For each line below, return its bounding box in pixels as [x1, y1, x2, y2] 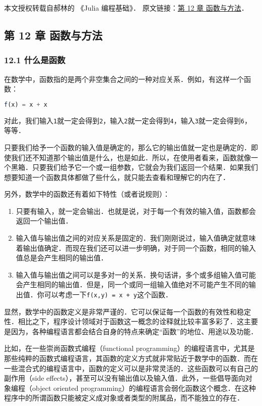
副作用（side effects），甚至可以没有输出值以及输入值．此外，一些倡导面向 [4, 373, 245, 383]
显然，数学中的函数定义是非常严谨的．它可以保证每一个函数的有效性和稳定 [4, 306, 251, 317]
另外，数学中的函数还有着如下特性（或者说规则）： [4, 189, 170, 199]
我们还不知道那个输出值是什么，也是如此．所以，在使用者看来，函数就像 [11, 152, 251, 162]
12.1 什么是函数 [4, 54, 65, 66]
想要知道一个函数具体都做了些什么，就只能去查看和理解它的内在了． [4, 171, 230, 182]
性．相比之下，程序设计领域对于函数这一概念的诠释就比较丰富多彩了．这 [4, 316, 244, 327]
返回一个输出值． [16, 215, 73, 226]
